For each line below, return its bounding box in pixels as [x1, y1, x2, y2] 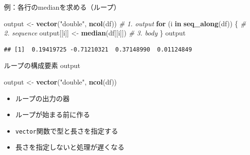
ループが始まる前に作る [15, 109, 90, 120]
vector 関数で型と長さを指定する [15, 125, 118, 136]
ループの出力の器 [15, 93, 70, 103]
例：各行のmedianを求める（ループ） [4, 2, 121, 12]
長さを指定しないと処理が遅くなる [15, 142, 125, 152]
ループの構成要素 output [4, 60, 81, 70]
